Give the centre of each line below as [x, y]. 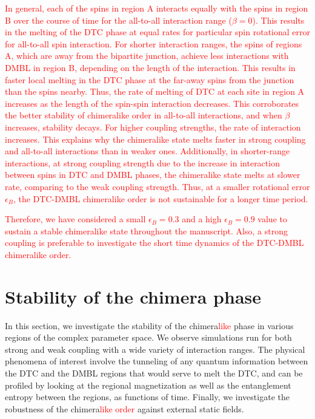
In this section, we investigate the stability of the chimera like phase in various [149, 325]
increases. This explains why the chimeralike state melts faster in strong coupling [155, 139]
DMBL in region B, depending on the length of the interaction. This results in [150, 67]
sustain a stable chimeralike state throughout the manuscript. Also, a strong [146, 230]
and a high [202, 219]
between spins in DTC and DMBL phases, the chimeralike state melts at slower [153, 175]
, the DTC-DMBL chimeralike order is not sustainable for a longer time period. [161, 198]
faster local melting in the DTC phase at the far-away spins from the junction [150, 79]
